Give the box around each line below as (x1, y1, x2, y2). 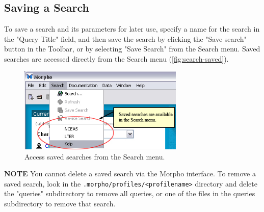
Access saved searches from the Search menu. (24, 151, 165, 162)
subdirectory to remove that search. (4, 198, 116, 209)
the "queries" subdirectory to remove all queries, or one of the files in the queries (4, 188, 255, 199)
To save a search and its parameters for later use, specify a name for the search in (4, 23, 260, 34)
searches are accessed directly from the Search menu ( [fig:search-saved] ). (4, 53, 229, 64)
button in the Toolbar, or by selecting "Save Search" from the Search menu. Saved (4, 43, 260, 54)
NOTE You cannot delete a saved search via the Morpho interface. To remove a (4, 168, 256, 179)
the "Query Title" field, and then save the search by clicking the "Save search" (4, 33, 247, 44)
